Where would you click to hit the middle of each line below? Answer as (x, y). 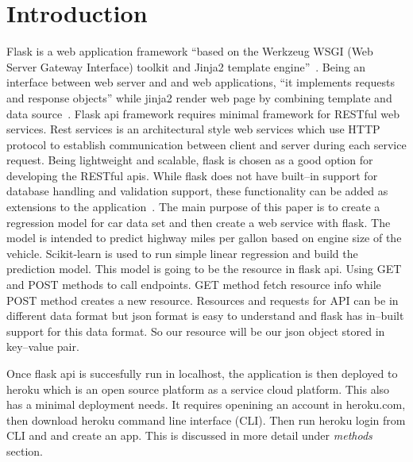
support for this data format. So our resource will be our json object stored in (196, 331)
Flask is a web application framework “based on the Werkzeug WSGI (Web (190, 51)
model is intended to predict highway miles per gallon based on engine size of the (204, 238)
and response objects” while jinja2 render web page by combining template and (199, 97)
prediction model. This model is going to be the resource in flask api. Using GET (204, 269)
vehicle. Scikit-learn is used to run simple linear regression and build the (182, 253)
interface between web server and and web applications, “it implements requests (201, 82)
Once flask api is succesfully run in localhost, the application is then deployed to (202, 373)
